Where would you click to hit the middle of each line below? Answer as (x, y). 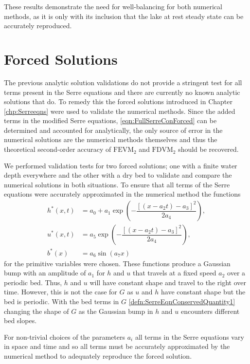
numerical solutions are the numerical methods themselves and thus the (111, 139)
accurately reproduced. (38, 26)
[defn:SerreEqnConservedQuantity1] (182, 301)
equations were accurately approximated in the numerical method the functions (122, 194)
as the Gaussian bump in (116, 311)
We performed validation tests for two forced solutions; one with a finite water (121, 165)
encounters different (210, 311)
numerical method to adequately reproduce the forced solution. (98, 355)
